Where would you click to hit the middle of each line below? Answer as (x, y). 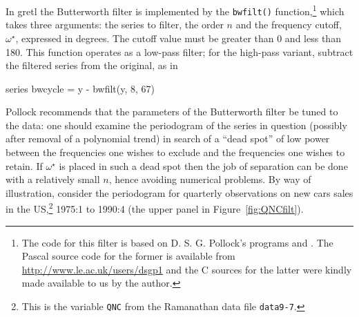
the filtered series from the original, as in (92, 65)
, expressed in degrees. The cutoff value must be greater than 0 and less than (178, 38)
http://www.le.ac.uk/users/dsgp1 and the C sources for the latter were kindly (187, 269)
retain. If (24, 165)
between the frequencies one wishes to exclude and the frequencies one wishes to (175, 152)
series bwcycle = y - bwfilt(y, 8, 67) (80, 88)
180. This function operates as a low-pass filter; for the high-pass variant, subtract (179, 51)
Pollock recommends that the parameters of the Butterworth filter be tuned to (172, 112)
